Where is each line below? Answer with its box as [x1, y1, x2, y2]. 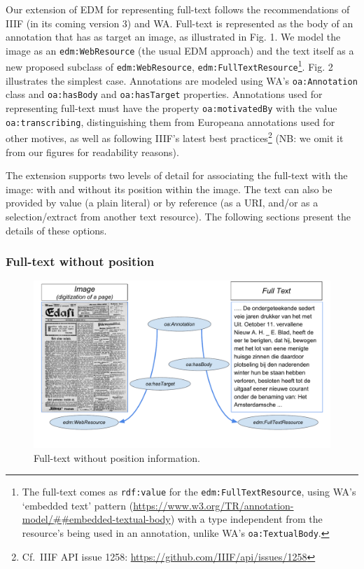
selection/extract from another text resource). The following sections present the [6, 209, 351, 223]
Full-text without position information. [34, 450, 200, 465]
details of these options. [6, 223, 107, 237]
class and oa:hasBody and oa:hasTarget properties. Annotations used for [6, 87, 323, 101]
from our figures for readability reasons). [6, 144, 179, 159]
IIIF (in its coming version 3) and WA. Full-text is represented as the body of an [6, 15, 353, 30]
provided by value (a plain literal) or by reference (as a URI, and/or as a [6, 195, 318, 210]
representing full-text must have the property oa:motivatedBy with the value [6, 101, 337, 115]
